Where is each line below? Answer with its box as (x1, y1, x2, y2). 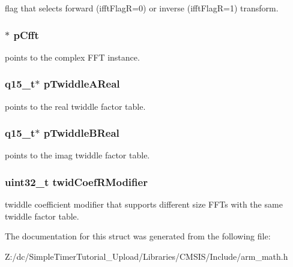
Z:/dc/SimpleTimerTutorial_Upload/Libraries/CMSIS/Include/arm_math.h (5, 250, 288, 263)
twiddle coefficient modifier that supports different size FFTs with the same (5, 198, 283, 211)
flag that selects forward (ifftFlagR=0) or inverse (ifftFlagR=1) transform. (5, 2, 279, 14)
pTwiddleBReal (43, 125, 119, 140)
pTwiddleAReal (43, 76, 120, 91)
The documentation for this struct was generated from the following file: (5, 230, 271, 242)
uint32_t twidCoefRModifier (5, 174, 148, 189)
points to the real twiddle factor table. (5, 100, 146, 112)
